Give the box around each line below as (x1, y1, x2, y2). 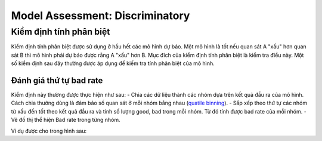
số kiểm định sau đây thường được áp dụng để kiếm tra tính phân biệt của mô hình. (11, 60, 215, 67)
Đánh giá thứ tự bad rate (11, 75, 103, 85)
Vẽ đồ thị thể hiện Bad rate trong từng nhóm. (11, 117, 120, 124)
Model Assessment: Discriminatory (11, 9, 190, 22)
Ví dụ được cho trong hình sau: (11, 127, 86, 134)
